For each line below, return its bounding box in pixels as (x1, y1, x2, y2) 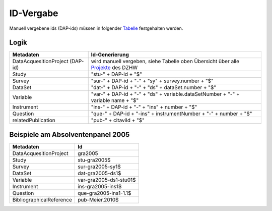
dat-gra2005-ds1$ (77, 170, 121, 177)
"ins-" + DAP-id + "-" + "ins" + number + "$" (91, 103, 197, 111)
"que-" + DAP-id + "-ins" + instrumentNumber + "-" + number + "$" (91, 110, 252, 117)
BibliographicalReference (12, 196, 73, 203)
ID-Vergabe (9, 8, 58, 19)
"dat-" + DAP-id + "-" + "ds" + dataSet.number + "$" (91, 84, 217, 91)
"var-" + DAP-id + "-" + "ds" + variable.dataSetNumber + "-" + (91, 91, 240, 98)
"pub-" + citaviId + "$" (91, 117, 145, 124)
